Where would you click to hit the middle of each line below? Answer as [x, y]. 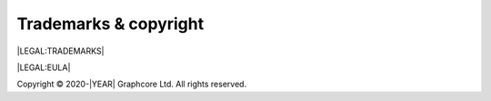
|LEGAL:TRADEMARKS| [60, 51]
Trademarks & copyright [110, 24]
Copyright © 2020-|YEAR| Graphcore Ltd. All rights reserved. [132, 84]
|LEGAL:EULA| [44, 67]
